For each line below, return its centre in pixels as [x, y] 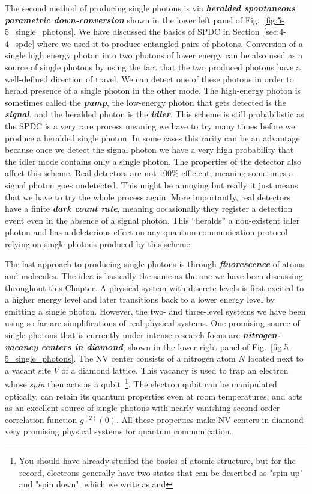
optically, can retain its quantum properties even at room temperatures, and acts [154, 396]
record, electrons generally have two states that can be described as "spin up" [161, 472]
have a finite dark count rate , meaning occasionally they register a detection [149, 208]
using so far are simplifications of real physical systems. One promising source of [152, 323]
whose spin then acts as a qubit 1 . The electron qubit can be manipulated [141, 383]
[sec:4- [275, 32]
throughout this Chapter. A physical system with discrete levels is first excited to [154, 287]
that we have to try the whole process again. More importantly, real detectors [148, 196]
